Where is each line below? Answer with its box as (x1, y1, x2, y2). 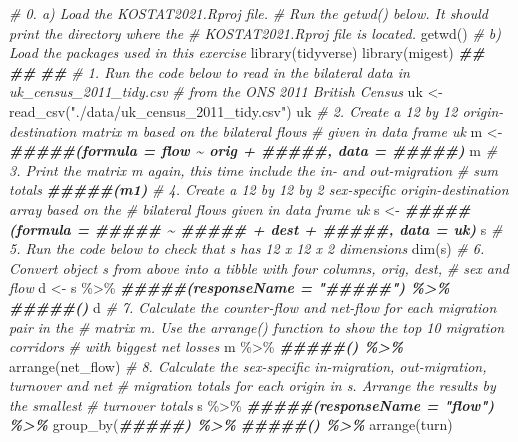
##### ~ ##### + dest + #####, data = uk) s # (94, 218, 503, 239)
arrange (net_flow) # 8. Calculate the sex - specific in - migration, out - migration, (9, 355, 487, 376)
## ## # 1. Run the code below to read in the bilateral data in (9, 61, 410, 82)
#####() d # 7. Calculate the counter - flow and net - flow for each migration (9, 296, 497, 317)
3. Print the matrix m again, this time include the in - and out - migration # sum (9, 159, 498, 180)
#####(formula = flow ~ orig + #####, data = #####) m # (9, 140, 498, 161)
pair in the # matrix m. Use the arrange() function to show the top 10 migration (9, 316, 505, 337)
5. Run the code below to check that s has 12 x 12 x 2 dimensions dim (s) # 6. (9, 238, 485, 259)
